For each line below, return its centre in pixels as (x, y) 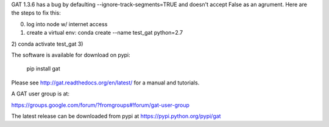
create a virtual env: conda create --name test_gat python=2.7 (104, 33)
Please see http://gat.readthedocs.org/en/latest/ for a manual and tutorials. (105, 83)
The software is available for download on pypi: (71, 55)
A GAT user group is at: (41, 94)
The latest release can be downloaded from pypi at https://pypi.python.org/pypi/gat (116, 116)
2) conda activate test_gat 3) (47, 44)
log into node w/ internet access (67, 24)
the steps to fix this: (36, 13)
